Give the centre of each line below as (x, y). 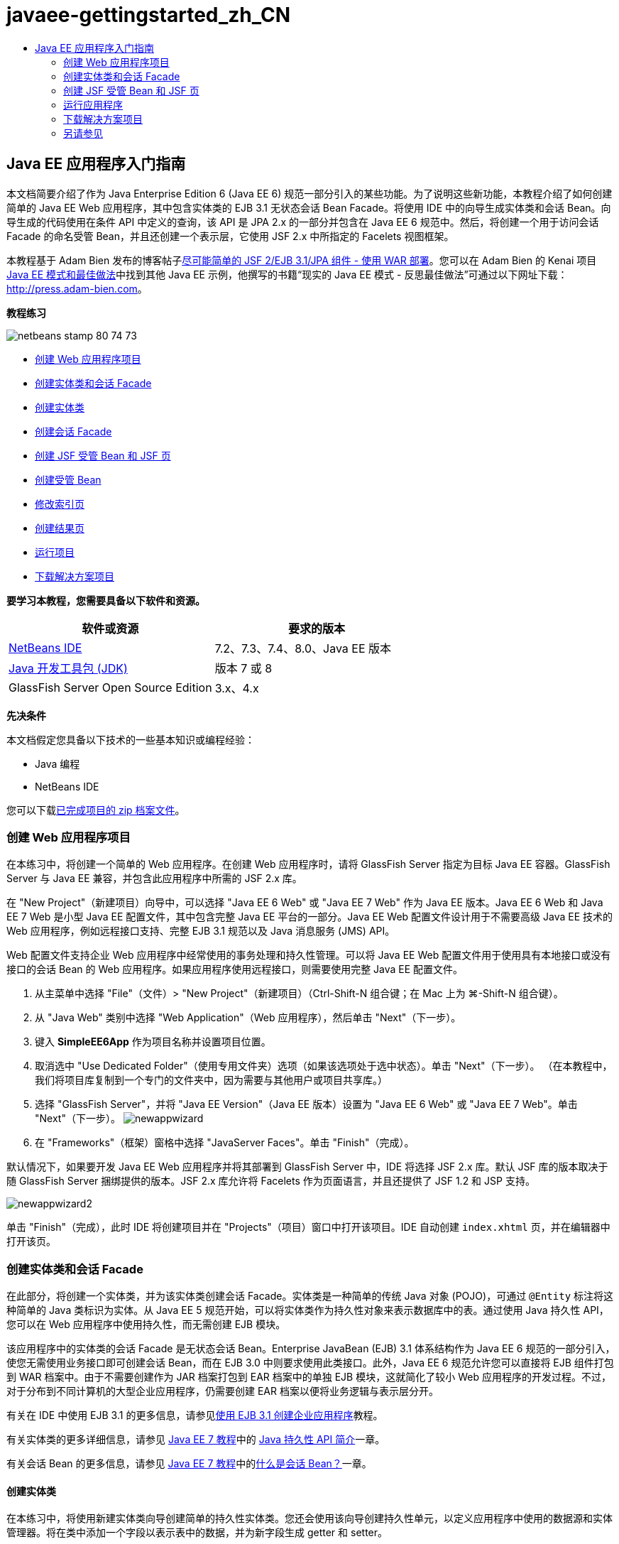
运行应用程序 (93, 104)
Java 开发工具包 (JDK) (68, 668)
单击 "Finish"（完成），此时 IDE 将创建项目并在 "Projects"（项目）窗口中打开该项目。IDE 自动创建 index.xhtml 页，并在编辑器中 (308, 1227)
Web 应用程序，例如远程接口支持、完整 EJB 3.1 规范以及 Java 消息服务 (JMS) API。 (201, 931)
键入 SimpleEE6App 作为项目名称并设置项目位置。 (153, 1042)
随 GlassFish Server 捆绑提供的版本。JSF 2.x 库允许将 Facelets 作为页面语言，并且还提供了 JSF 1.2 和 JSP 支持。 (271, 1181)
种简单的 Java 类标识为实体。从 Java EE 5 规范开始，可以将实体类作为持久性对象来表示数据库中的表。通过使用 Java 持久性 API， (308, 1310)
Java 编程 (57, 763)
